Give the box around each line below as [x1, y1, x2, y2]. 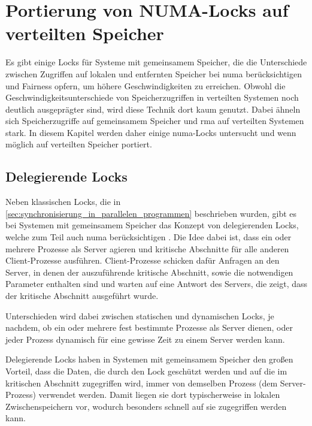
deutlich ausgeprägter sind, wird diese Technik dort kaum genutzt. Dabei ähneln [5, 102, 301, 115]
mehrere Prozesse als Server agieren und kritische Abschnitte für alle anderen [5, 242, 289, 255]
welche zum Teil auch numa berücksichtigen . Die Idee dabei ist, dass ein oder [5, 231, 292, 243]
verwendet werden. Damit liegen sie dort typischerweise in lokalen [38, 388, 280, 401]
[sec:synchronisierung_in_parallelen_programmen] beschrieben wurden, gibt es [5, 207, 297, 219]
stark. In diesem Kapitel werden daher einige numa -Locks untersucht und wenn [5, 126, 296, 138]
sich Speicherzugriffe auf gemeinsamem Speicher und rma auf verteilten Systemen [5, 114, 304, 127]
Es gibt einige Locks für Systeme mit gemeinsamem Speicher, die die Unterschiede [5, 56, 307, 68]
